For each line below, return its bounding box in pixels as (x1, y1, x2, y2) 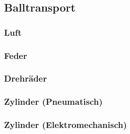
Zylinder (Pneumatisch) (4, 95, 103, 108)
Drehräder (4, 72, 47, 85)
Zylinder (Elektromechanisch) (4, 118, 127, 131)
